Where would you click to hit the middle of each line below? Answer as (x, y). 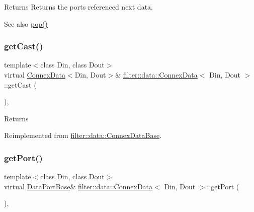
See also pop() (26, 23)
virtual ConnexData (35, 75)
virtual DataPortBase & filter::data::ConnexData (78, 186)
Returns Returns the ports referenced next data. (78, 7)
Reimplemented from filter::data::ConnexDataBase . (83, 135)
